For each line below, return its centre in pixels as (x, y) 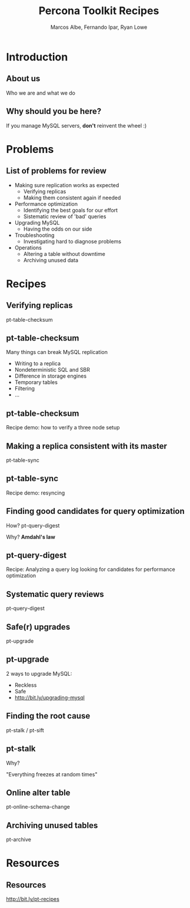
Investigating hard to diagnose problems (72, 241)
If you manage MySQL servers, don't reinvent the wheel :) (76, 125)
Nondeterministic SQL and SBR (52, 370)
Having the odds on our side (58, 229)
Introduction (37, 57)
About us (23, 79)
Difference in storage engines (51, 376)
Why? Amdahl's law (31, 537)
